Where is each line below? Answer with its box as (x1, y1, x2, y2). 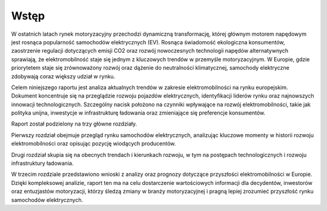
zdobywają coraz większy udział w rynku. (11, 73, 116, 80)
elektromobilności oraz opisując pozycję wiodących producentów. (11, 140, 176, 147)
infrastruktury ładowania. (11, 159, 74, 167)
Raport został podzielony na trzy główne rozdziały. (11, 120, 137, 127)
